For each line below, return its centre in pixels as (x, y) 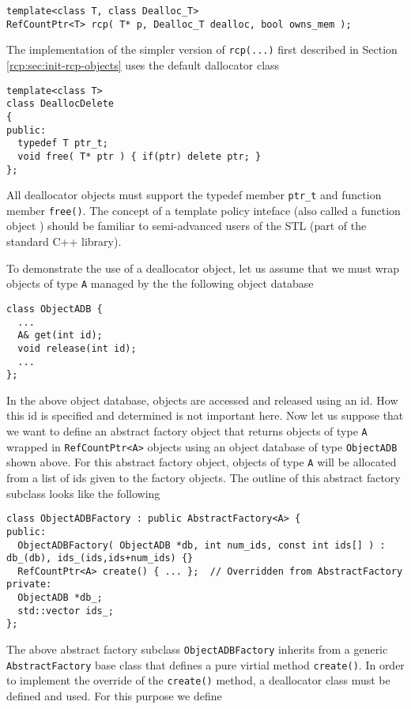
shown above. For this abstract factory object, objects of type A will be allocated (202, 462)
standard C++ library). (64, 241)
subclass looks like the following (83, 493)
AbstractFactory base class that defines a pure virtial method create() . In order (205, 664)
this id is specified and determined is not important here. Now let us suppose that (205, 415)
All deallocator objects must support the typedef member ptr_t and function (194, 195)
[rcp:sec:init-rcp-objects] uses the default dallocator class (143, 64)
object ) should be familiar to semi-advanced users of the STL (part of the (187, 226)
